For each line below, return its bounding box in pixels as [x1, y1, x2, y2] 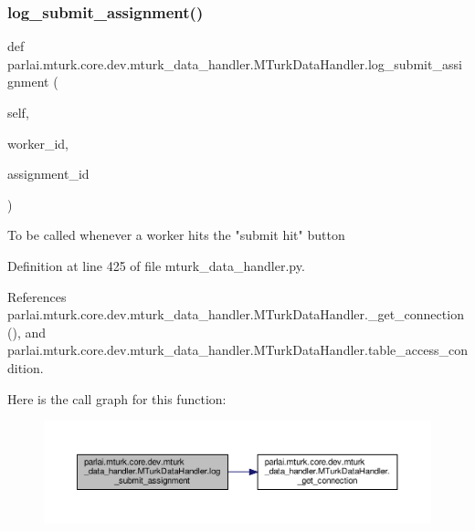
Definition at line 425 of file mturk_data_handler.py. [7, 255, 305, 275]
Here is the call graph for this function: [7, 389, 227, 408]
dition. [7, 358, 44, 377]
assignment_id [7, 164, 90, 183]
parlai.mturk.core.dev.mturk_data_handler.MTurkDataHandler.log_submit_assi [7, 54, 462, 73]
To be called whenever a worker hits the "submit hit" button [7, 225, 345, 245]
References [7, 286, 67, 306]
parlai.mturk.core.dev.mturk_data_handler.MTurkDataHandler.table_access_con [7, 340, 468, 359]
